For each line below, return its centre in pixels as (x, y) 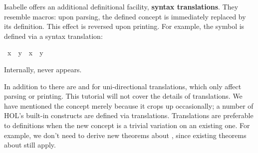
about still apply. (30, 145)
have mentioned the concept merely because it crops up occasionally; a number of (129, 105)
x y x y (25, 53)
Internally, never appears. (43, 69)
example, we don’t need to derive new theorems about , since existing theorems (125, 135)
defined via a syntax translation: (53, 36)
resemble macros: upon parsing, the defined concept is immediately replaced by (125, 16)
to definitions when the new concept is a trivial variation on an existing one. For (127, 125)
